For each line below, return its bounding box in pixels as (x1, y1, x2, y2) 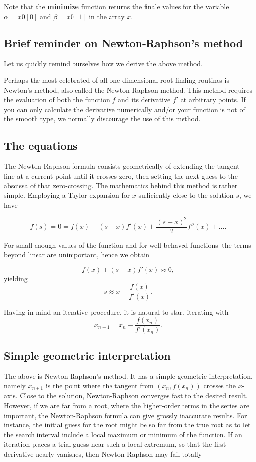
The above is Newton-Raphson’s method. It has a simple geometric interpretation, (4, 371, 253, 381)
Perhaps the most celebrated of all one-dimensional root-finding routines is (4, 75, 229, 85)
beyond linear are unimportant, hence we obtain (4, 249, 149, 260)
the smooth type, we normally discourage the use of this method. (4, 114, 201, 124)
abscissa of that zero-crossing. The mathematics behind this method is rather (4, 180, 238, 191)
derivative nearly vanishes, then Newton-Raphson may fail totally (4, 449, 202, 459)
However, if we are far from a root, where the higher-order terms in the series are (4, 400, 249, 411)
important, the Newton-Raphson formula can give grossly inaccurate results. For (4, 410, 247, 420)
